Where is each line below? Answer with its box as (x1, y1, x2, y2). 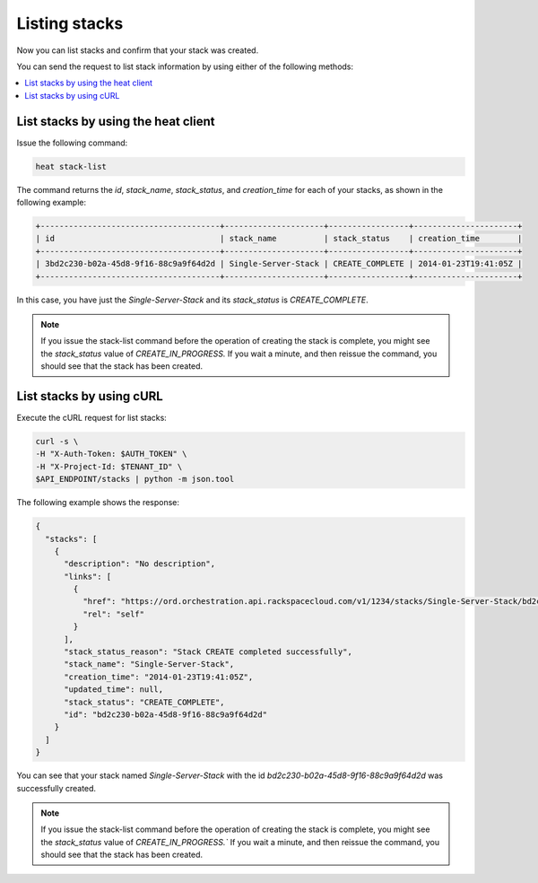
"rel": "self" (82, 608, 145, 619)
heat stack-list (35, 162, 108, 171)
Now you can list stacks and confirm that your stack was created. (16, 45, 259, 56)
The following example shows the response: (16, 497, 179, 508)
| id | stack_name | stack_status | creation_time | (35, 233, 523, 244)
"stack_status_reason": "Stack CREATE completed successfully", (64, 647, 353, 657)
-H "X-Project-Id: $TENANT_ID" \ (35, 461, 183, 471)
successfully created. (16, 782, 97, 793)
